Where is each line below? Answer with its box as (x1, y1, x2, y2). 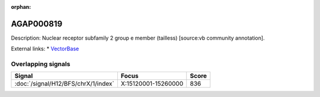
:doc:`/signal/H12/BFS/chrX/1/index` (14, 80, 115, 88)
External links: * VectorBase (11, 45, 79, 53)
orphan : (11, 4, 31, 10)
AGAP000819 (11, 18, 63, 29)
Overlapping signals (11, 60, 71, 68)
